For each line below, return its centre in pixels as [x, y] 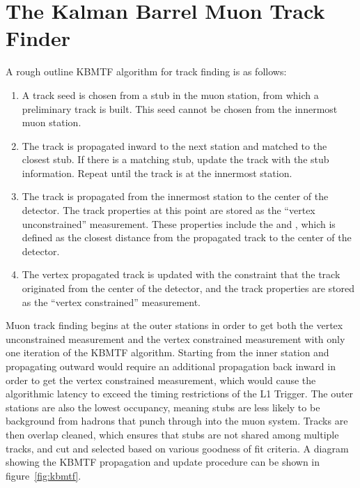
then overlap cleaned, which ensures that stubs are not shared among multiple [172, 434]
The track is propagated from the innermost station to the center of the [175, 196]
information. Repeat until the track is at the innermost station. [157, 173]
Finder [38, 38]
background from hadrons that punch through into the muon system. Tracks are [177, 421]
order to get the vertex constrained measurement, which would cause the [161, 380]
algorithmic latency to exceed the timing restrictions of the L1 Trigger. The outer [180, 394]
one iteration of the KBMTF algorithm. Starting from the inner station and [167, 352]
